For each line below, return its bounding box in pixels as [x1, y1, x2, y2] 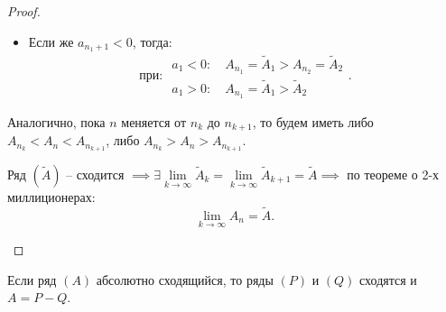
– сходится [66, 164, 125, 183]
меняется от [121, 112, 187, 131]
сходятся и [359, 270, 417, 289]
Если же [28, 32, 74, 50]
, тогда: [132, 32, 172, 50]
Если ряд [7, 270, 57, 289]
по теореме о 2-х [347, 164, 440, 183]
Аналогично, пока [7, 112, 106, 131]
